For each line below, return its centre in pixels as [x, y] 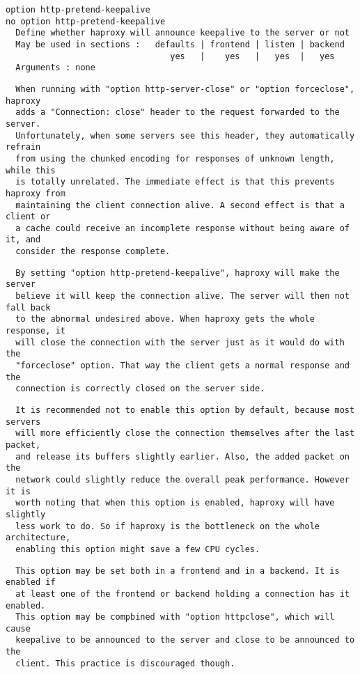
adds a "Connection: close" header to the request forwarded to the [178, 112]
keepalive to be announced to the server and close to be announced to [185, 640]
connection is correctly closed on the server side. [140, 389]
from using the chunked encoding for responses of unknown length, [175, 158]
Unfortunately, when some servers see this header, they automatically [185, 135]
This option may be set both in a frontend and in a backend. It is [178, 571]
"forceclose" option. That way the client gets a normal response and [182, 366]
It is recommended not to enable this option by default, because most [185, 410]
